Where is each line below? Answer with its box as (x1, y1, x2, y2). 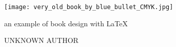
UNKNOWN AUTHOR (4, 35, 79, 45)
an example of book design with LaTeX (4, 18, 128, 28)
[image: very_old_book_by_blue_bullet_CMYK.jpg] (4, 4, 173, 11)
